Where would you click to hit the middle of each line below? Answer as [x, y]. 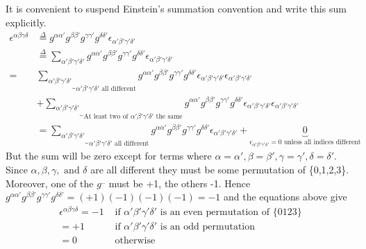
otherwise [135, 240]
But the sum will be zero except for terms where [109, 156]
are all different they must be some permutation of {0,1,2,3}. [220, 170]
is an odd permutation [208, 226]
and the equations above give [285, 197]
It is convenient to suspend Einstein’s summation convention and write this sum [176, 8]
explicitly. [26, 22]
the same [169, 116]
